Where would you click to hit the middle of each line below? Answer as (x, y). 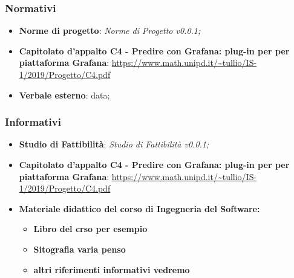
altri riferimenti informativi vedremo (112, 269)
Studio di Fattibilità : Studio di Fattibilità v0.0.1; (114, 144)
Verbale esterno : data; (64, 95)
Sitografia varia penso (80, 249)
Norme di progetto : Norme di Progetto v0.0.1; (110, 31)
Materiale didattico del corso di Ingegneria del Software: (139, 208)
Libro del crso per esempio (90, 229)
